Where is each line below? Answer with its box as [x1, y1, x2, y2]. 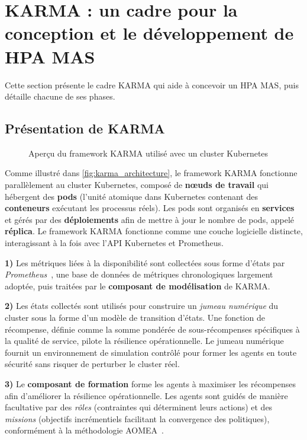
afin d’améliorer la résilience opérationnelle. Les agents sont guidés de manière [5, 389, 288, 401]
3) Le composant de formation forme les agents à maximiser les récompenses [5, 377, 296, 390]
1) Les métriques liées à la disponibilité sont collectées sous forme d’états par [5, 256, 285, 269]
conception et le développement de [5, 21, 294, 45]
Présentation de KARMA [5, 119, 165, 138]
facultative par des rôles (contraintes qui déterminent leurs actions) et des [5, 401, 273, 413]
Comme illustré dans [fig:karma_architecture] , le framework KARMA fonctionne [5, 167, 298, 179]
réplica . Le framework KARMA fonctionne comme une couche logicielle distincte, [5, 225, 303, 237]
